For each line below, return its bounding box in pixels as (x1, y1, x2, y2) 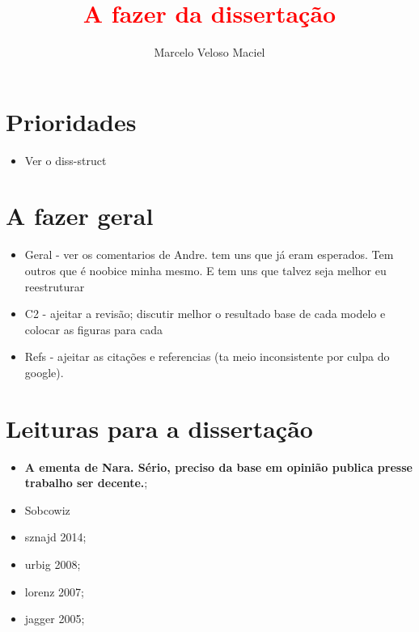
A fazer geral (6, 199, 154, 232)
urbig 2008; (24, 556, 81, 573)
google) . (24, 363, 64, 380)
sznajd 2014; (24, 528, 87, 545)
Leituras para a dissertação (6, 411, 313, 444)
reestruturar (24, 278, 85, 295)
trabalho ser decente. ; (24, 474, 148, 491)
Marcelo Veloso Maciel (154, 44, 265, 61)
